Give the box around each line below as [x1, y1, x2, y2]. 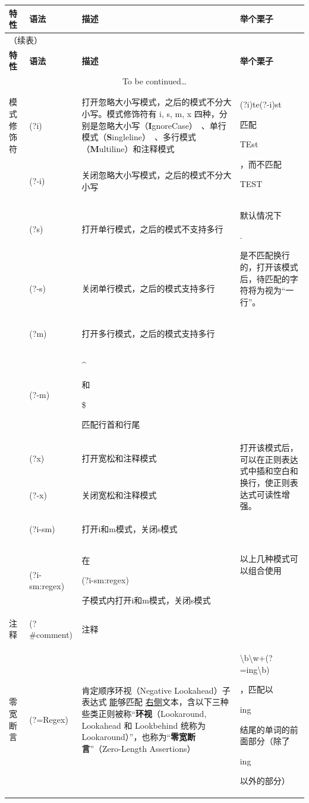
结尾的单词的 [239, 723, 290, 735]
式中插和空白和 [239, 464, 298, 477]
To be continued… [122, 75, 187, 87]
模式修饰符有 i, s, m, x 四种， [106, 107, 219, 119]
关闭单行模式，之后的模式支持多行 [81, 282, 215, 294]
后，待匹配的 [239, 272, 290, 284]
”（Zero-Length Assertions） [90, 742, 196, 754]
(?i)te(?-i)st [239, 98, 282, 110]
